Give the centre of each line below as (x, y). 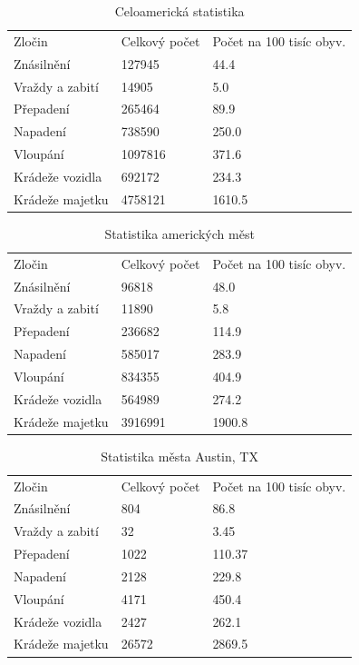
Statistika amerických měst (179, 233)
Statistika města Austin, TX (179, 456)
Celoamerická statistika (179, 11)
